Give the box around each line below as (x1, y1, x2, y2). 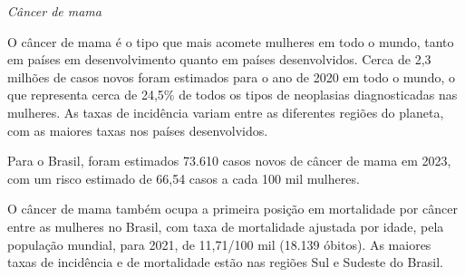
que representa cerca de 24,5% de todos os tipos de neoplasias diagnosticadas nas (7, 85, 458, 104)
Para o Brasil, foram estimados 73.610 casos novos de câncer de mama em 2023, (7, 151, 451, 170)
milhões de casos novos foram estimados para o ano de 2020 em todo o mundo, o (7, 67, 455, 86)
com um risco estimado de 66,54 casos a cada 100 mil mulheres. (7, 168, 360, 187)
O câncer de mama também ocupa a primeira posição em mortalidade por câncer (7, 199, 458, 218)
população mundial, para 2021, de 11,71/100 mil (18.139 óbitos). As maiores (7, 234, 431, 253)
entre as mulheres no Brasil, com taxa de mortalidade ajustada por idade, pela (7, 216, 444, 235)
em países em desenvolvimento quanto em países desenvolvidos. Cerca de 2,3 (7, 50, 431, 69)
